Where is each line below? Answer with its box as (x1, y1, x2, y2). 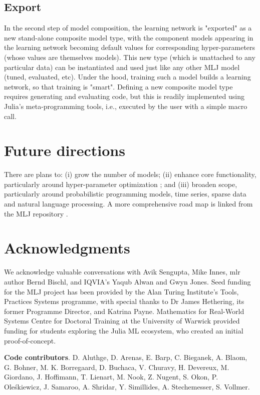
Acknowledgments (4, 237, 130, 258)
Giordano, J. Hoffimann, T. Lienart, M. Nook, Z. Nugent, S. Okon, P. (4, 371, 218, 382)
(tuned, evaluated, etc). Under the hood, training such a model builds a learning (4, 71, 251, 82)
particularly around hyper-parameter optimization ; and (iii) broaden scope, (4, 178, 237, 189)
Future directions (4, 140, 125, 160)
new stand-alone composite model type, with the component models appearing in (4, 32, 253, 42)
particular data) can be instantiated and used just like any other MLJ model (4, 61, 240, 72)
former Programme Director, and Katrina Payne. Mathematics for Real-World (4, 305, 244, 316)
